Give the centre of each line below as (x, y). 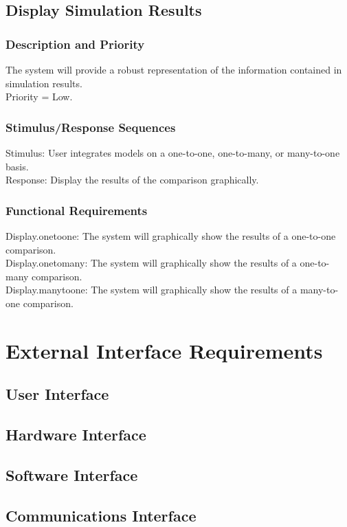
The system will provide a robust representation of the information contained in (174, 69)
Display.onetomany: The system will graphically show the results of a (151, 263)
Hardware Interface (76, 435)
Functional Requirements (77, 210)
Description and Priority (75, 44)
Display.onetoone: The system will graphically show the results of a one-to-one (171, 236)
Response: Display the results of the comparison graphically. (132, 180)
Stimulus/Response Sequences (91, 127)
